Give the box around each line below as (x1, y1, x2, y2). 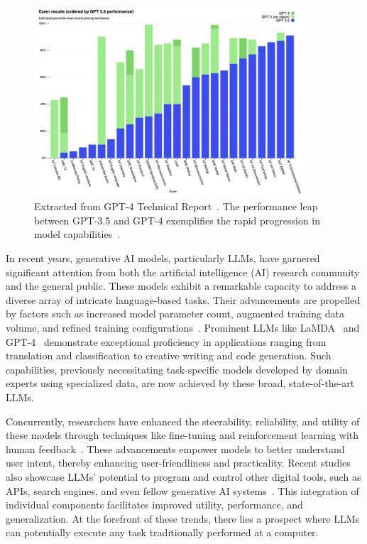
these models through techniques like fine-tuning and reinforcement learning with (6, 428, 359, 442)
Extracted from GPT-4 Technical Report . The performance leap (34, 199, 318, 214)
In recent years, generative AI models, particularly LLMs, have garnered (6, 251, 320, 266)
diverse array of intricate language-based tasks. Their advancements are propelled (6, 292, 361, 307)
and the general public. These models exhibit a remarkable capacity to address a (6, 278, 356, 293)
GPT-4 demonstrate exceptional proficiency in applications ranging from (6, 334, 327, 349)
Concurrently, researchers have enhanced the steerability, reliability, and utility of (6, 413, 360, 428)
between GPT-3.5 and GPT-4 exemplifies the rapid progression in (34, 212, 321, 227)
